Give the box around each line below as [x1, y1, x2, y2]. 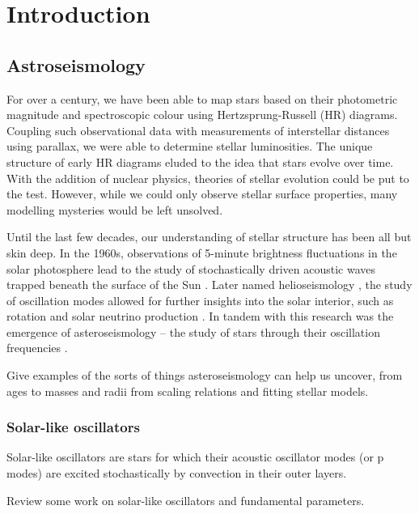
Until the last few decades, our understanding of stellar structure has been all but [6, 228, 412, 245]
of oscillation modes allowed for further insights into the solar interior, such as [6, 291, 394, 308]
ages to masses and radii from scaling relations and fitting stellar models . [6, 382, 369, 399]
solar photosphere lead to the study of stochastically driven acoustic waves [6, 260, 376, 277]
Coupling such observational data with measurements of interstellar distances [6, 121, 390, 138]
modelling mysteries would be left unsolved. [6, 201, 223, 218]
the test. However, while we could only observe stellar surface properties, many [6, 185, 398, 202]
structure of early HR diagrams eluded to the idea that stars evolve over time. [6, 153, 394, 170]
